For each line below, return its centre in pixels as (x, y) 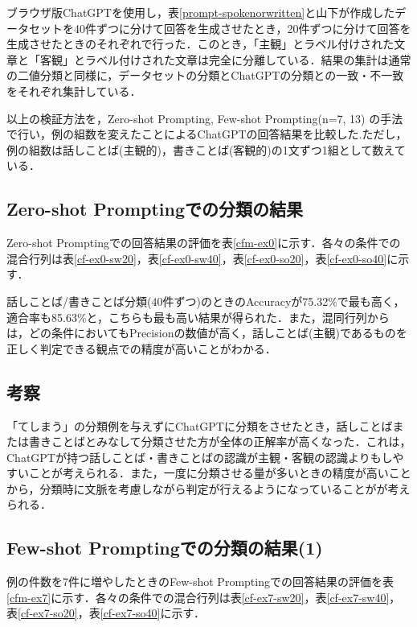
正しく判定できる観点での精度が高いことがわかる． (141, 348)
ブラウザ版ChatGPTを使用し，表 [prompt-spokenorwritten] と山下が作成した (201, 12)
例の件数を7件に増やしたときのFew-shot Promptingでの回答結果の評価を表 (200, 582)
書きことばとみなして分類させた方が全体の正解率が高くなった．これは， (220, 441)
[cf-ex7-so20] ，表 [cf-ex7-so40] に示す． (111, 613)
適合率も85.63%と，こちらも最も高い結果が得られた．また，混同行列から (198, 317)
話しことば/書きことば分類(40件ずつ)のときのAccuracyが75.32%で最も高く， (206, 301)
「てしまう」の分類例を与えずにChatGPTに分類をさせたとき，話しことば (200, 425)
